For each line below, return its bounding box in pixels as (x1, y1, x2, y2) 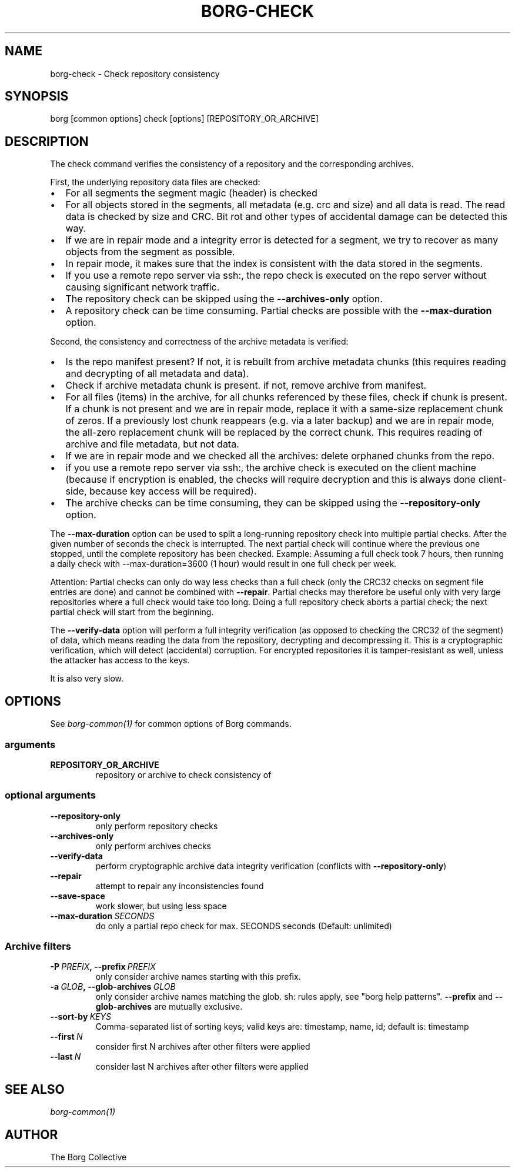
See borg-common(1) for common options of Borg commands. (50, 719, 292, 729)
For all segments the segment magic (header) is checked (65, 187, 317, 199)
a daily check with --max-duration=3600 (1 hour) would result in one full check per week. (50, 559, 397, 569)
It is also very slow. (50, 673, 123, 684)
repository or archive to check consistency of (95, 769, 272, 780)
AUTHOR (5, 1127, 58, 1142)
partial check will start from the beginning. (50, 607, 214, 617)
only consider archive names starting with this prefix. (95, 971, 301, 982)
